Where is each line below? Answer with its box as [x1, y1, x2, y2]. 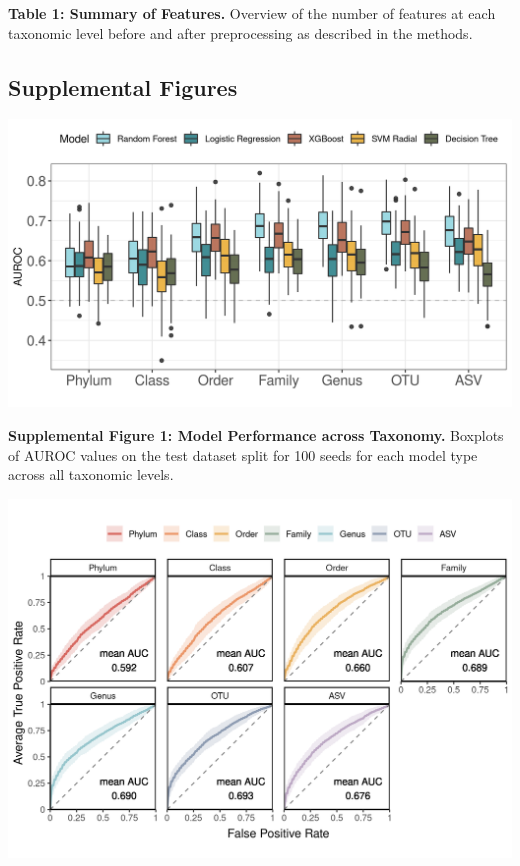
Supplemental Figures [8, 71, 238, 102]
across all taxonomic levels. [8, 464, 174, 485]
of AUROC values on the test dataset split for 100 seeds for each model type [8, 444, 478, 465]
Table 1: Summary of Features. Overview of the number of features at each [8, 3, 496, 23]
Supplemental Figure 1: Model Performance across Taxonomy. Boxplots [8, 424, 504, 445]
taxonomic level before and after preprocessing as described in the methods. [8, 22, 473, 43]
